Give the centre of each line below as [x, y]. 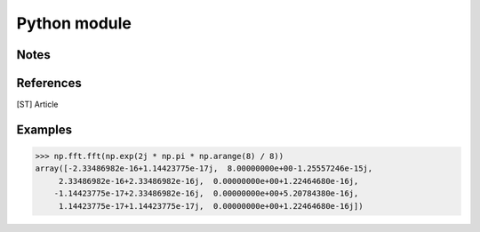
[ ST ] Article [37, 104]
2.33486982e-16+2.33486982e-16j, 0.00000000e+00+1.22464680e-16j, [208, 181]
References [49, 83]
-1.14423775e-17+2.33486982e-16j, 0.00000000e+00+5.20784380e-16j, [206, 194]
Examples [44, 129]
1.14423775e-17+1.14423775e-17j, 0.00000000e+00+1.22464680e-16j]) [211, 206]
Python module [74, 23]
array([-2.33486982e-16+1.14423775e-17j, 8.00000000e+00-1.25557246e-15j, [204, 168]
